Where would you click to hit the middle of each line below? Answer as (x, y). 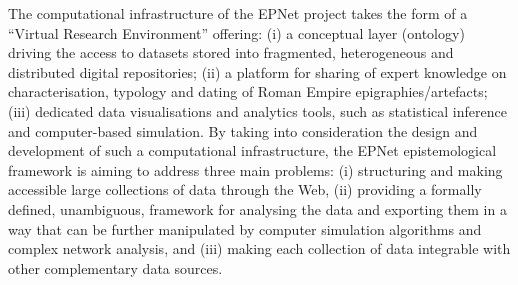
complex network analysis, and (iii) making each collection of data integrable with (259, 248)
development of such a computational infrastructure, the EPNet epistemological (252, 150)
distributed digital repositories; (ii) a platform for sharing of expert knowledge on (257, 71)
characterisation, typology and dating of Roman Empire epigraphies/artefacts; (248, 91)
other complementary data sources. (115, 267)
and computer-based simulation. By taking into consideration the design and (243, 130)
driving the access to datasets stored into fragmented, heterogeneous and (231, 52)
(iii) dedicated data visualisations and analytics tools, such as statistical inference (257, 110)
